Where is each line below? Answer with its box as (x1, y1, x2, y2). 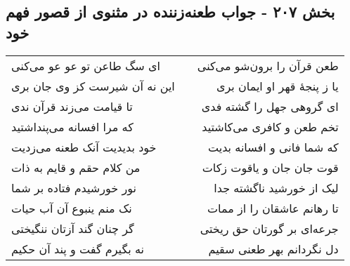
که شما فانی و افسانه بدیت (208, 138, 339, 155)
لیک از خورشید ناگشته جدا (214, 179, 339, 196)
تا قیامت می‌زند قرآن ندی (11, 98, 133, 114)
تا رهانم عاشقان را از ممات (207, 199, 339, 216)
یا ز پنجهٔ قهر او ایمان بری (216, 77, 339, 94)
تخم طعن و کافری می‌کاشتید (202, 118, 339, 135)
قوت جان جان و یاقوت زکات (202, 159, 339, 175)
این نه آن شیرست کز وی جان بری (11, 77, 175, 94)
